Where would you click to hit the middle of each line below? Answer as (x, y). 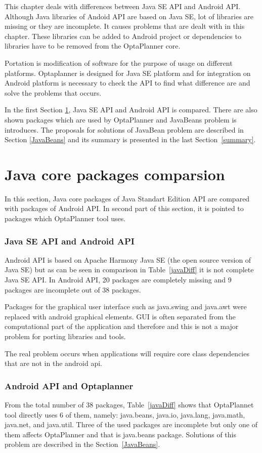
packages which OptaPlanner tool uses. (65, 218)
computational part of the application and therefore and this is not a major (122, 326)
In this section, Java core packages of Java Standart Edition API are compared (127, 198)
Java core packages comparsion (115, 174)
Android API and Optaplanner (69, 385)
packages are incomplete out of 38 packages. (73, 289)
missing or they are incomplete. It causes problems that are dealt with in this (125, 26)
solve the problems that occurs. (53, 92)
